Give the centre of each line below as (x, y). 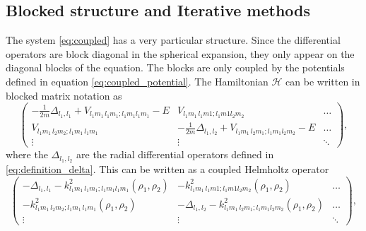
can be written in (323, 81)
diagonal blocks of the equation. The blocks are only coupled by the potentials (175, 67)
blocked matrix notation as (64, 95)
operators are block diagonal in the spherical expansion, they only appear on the (180, 53)
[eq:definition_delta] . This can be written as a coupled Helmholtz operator (167, 168)
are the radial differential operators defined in (175, 154)
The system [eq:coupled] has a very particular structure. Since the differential (173, 40)
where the (27, 154)
